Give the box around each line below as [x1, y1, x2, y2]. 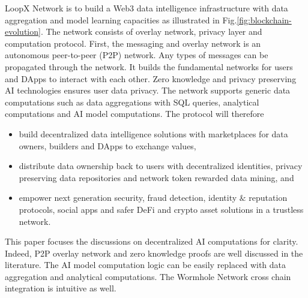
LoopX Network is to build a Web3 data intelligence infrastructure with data [5, 2, 288, 14]
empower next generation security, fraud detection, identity [19, 191, 237, 204]
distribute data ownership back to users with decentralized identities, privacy [19, 159, 303, 172]
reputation [249, 191, 288, 204]
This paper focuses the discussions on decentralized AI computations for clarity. [5, 235, 298, 248]
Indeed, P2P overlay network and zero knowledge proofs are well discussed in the [5, 246, 303, 259]
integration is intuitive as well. [5, 282, 116, 294]
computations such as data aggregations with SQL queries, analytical [5, 95, 259, 108]
